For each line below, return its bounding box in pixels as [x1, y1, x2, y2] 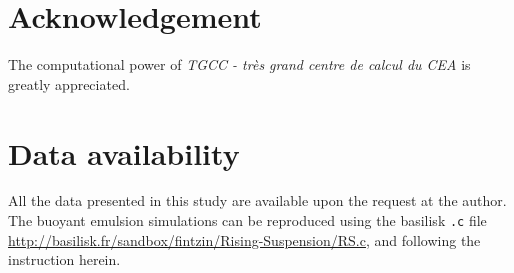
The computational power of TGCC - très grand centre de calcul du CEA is [8, 54, 471, 75]
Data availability [8, 132, 240, 173]
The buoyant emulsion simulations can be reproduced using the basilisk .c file [8, 210, 487, 231]
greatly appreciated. [8, 73, 130, 94]
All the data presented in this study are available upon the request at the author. [8, 190, 507, 211]
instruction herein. [8, 249, 121, 270]
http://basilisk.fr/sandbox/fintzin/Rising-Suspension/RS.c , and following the [8, 229, 481, 250]
